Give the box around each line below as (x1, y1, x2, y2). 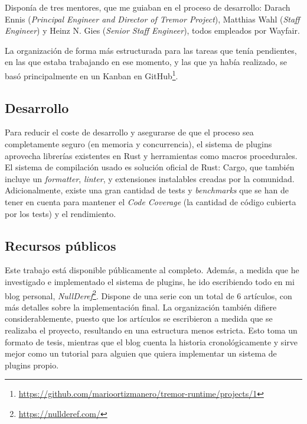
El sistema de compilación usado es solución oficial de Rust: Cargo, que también (5, 161, 295, 173)
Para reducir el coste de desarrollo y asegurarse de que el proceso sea (5, 126, 254, 138)
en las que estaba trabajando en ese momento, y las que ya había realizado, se (5, 56, 287, 68)
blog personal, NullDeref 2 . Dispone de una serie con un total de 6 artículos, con (5, 287, 292, 302)
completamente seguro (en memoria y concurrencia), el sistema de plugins (5, 138, 272, 150)
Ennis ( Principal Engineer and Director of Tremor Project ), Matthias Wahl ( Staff (5, 12, 300, 25)
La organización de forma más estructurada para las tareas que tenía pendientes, (5, 44, 297, 56)
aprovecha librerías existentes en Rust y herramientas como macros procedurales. (5, 149, 298, 161)
